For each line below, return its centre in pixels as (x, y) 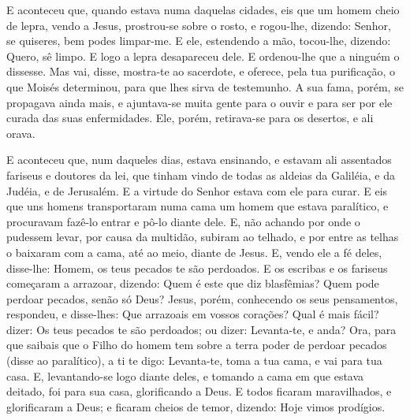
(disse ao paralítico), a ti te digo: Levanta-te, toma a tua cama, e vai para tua (194, 361)
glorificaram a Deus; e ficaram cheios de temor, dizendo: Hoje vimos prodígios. (196, 406)
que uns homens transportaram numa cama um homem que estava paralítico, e (198, 206)
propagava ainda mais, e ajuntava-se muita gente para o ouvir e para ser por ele (199, 102)
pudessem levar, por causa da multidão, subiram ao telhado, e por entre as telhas (203, 237)
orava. (21, 133)
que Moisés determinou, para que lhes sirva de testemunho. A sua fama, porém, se (205, 86)
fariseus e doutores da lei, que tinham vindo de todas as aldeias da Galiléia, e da (201, 175)
